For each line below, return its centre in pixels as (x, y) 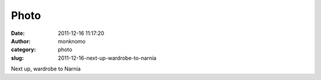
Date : (18, 33)
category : (23, 50)
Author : (21, 41)
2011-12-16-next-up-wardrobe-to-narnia (107, 58)
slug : (17, 58)
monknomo (72, 41)
